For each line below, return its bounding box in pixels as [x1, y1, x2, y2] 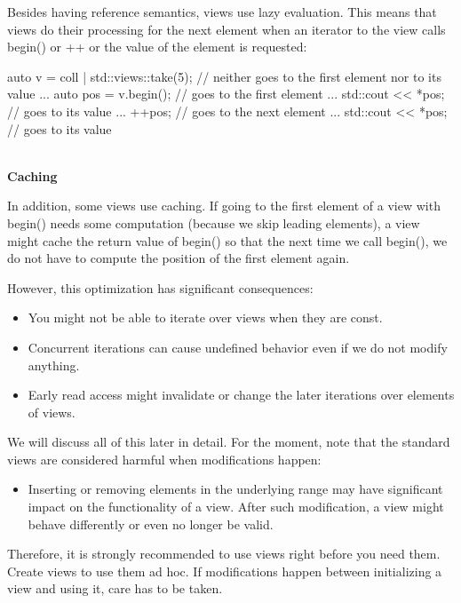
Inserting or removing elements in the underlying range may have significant [28, 480, 443, 498]
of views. [28, 402, 76, 421]
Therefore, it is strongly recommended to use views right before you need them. [7, 544, 441, 563]
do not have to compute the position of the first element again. [7, 249, 350, 267]
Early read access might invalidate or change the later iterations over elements [28, 385, 455, 404]
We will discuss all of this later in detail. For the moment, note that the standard [7, 432, 450, 451]
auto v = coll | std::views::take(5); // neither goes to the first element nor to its [7, 67, 441, 85]
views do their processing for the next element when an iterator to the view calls [7, 20, 446, 38]
